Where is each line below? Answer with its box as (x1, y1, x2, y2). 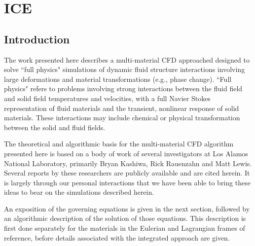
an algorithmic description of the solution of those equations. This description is (4, 213, 246, 223)
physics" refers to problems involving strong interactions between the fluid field (4, 83, 243, 94)
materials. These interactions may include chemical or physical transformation (4, 112, 240, 123)
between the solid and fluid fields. (4, 122, 106, 132)
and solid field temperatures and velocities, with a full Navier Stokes (4, 93, 211, 103)
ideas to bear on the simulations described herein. (4, 187, 154, 197)
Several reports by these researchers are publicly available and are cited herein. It (4, 168, 250, 178)
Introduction (4, 31, 70, 46)
